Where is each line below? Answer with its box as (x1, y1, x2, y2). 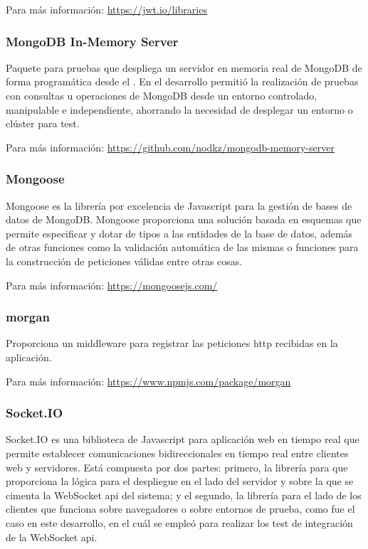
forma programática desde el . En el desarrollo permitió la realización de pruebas (6, 74, 359, 89)
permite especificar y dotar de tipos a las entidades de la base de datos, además (6, 225, 353, 240)
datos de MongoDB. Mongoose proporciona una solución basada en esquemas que (6, 212, 362, 227)
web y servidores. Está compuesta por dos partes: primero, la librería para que (6, 459, 348, 474)
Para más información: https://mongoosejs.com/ (6, 277, 218, 292)
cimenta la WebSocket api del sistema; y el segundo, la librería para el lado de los (6, 487, 362, 502)
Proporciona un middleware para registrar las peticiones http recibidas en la (6, 336, 338, 351)
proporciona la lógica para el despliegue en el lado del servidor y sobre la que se (6, 474, 354, 489)
